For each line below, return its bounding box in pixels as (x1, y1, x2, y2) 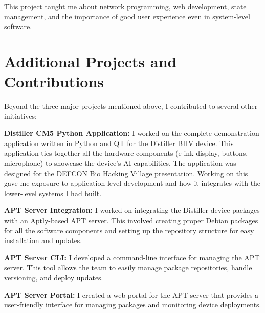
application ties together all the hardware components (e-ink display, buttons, (4, 148, 248, 158)
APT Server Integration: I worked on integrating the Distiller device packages (4, 205, 260, 215)
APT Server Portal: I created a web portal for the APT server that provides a (4, 289, 259, 300)
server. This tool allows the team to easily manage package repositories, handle (4, 262, 252, 273)
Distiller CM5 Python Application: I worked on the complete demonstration (4, 128, 259, 138)
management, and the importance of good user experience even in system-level (4, 11, 250, 21)
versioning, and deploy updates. (4, 272, 103, 282)
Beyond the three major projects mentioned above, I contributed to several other (4, 101, 258, 111)
